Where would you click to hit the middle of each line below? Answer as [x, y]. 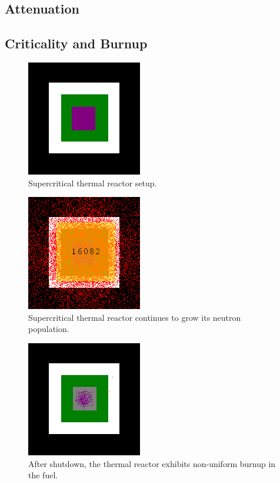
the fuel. [43, 475]
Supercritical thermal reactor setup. [93, 183]
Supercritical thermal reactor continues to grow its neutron [135, 317]
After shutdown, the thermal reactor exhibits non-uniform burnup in [152, 463]
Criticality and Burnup [76, 43]
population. [49, 329]
